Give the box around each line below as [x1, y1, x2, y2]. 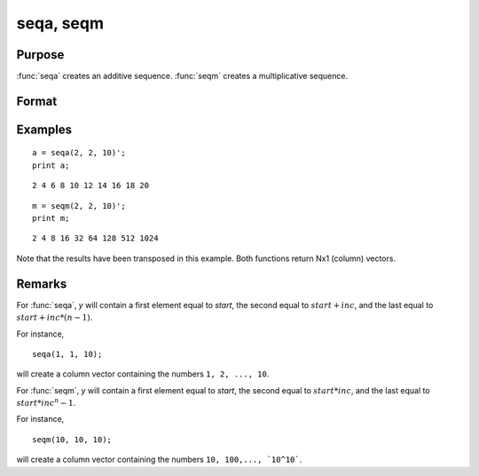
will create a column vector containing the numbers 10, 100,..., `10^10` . [16, 454, 302, 465]
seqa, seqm [16, 13, 104, 33]
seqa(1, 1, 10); [32, 349, 103, 359]
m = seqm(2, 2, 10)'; [32, 201, 126, 210]
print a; [32, 160, 70, 171]
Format [16, 93, 58, 108]
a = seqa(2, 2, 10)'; [32, 147, 126, 158]
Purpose [16, 47, 65, 62]
